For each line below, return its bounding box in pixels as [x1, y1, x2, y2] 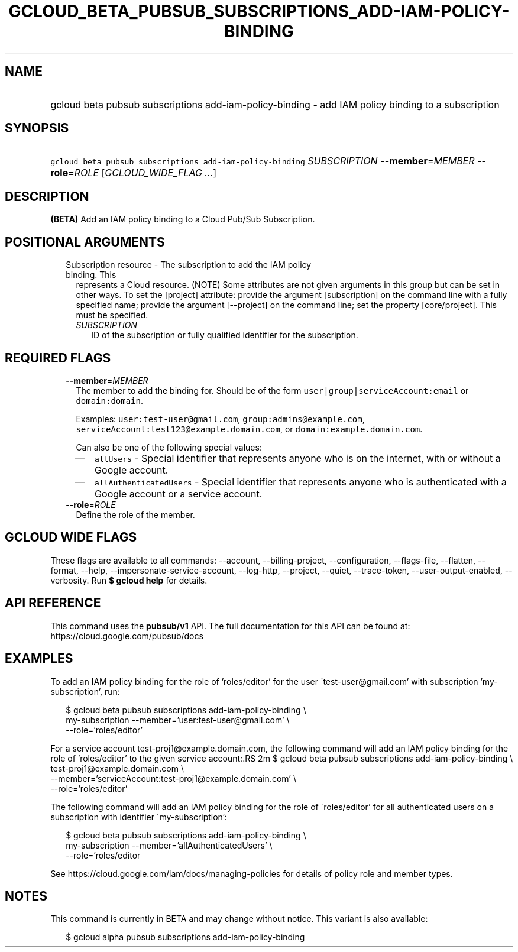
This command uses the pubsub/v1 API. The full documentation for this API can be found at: [50, 620, 410, 631]
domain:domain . [76, 395, 144, 406]
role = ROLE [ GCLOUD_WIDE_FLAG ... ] [50, 167, 217, 179]
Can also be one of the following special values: [76, 442, 262, 452]
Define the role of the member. [76, 509, 195, 520]
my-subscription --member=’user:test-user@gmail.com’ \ [66, 714, 290, 725]
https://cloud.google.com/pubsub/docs [50, 630, 203, 641]
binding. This [66, 270, 116, 280]
